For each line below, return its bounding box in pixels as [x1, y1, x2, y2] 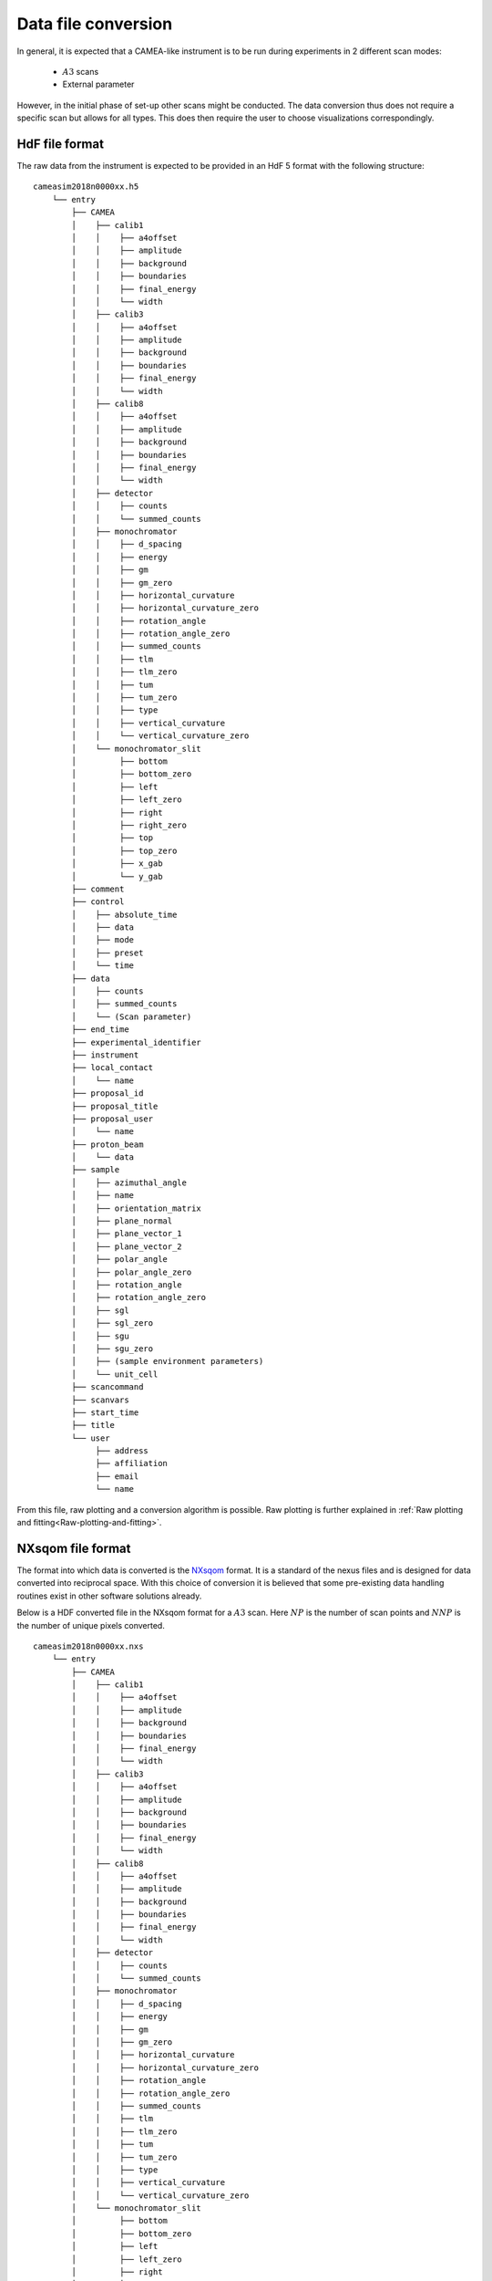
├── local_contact [71, 1063, 154, 1073]
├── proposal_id [71, 1088, 144, 1099]
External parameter [62, 78, 135, 90]
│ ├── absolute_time [71, 909, 178, 920]
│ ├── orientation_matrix [71, 1203, 202, 1213]
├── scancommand [71, 1382, 144, 1392]
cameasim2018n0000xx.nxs [33, 1640, 144, 1651]
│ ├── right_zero [71, 819, 187, 830]
